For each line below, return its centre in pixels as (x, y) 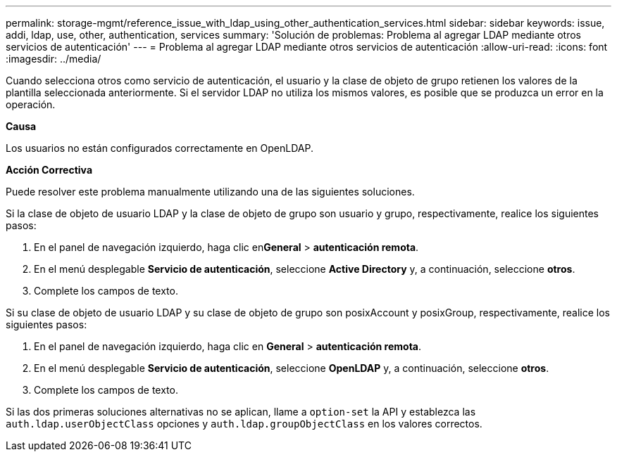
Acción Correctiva (49, 170)
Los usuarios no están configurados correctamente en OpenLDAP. (160, 148)
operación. (31, 104)
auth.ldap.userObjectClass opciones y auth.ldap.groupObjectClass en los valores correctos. (244, 424)
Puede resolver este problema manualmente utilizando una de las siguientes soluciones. (210, 192)
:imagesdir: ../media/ (54, 59)
